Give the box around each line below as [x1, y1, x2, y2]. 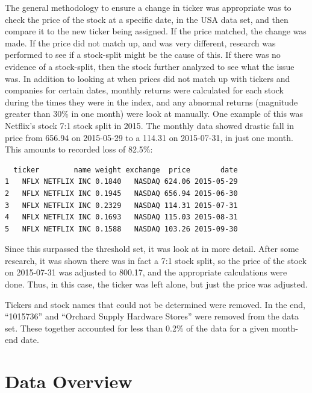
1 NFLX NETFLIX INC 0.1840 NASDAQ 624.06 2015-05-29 [5, 177, 238, 186]
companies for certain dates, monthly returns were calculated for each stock [5, 84, 284, 96]
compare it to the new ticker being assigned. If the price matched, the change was [5, 25, 307, 37]
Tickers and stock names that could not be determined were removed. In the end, [5, 298, 305, 310]
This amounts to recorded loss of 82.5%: [5, 143, 153, 156]
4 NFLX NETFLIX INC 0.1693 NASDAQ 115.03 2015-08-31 [5, 213, 238, 222]
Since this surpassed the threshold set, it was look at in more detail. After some [5, 242, 299, 255]
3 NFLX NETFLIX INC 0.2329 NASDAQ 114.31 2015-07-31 [5, 201, 238, 210]
